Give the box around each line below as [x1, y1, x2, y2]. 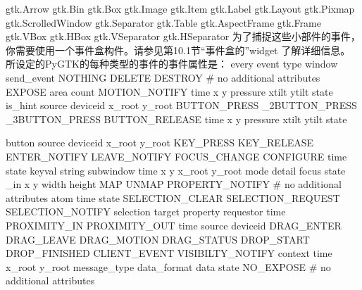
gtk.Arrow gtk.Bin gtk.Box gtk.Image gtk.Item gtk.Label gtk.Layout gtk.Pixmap [6, 1, 355, 15]
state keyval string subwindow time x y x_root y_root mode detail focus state [6, 163, 346, 177]
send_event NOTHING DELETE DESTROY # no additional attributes [6, 70, 320, 84]
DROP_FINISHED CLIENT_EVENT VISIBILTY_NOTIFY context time [6, 246, 332, 260]
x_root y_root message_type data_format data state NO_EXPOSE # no [6, 259, 331, 274]
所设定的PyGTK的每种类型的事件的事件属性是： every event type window [6, 56, 338, 71]
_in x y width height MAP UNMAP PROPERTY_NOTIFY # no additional [6, 177, 342, 191]
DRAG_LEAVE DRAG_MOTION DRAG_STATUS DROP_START [6, 232, 310, 246]
